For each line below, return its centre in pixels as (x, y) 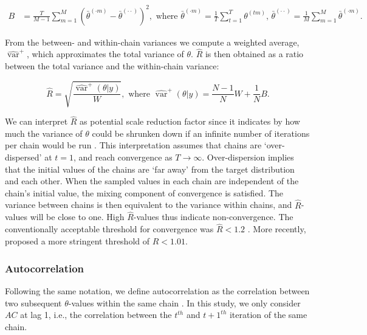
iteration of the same (268, 315)
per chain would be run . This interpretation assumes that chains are (133, 145)
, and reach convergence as (123, 157)
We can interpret (36, 121)
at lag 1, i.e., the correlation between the (96, 315)
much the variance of (44, 133)
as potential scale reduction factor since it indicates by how (190, 121)
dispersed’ (23, 157)
